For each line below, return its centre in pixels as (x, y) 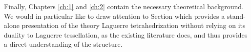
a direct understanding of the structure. (63, 44)
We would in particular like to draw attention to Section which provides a (115, 16)
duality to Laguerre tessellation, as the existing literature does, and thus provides (126, 34)
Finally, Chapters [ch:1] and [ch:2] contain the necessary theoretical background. (124, 6)
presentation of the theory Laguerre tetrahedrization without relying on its (134, 25)
